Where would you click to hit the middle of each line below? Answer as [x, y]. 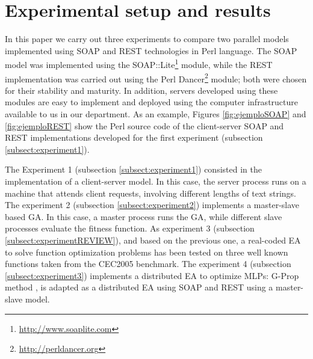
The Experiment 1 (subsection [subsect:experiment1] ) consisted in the [133, 169]
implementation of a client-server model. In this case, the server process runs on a [156, 181]
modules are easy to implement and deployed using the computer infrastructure [152, 102]
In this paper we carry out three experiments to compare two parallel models [147, 39]
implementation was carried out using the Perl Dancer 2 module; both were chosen [156, 78]
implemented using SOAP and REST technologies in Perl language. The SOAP [151, 50]
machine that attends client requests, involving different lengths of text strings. [150, 193]
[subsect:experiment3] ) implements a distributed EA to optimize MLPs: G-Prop [152, 275]
